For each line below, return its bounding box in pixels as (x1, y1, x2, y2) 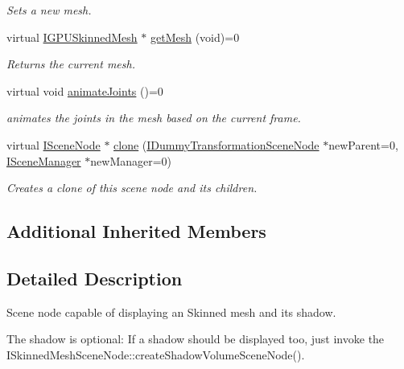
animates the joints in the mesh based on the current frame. (6, 109, 301, 126)
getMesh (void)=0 (150, 28, 240, 45)
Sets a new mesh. (6, 2, 92, 18)
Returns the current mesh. (6, 55, 135, 72)
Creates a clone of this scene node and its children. (6, 179, 258, 196)
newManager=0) (90, 152, 172, 169)
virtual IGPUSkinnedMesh (6, 28, 138, 45)
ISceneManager (6, 152, 81, 169)
